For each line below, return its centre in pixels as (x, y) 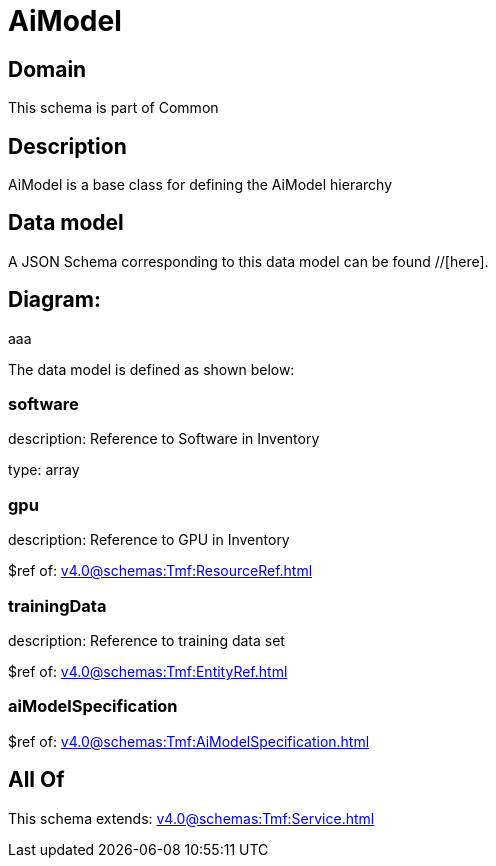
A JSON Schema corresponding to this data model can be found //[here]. (248, 261)
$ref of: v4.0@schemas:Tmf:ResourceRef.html (160, 571)
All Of (36, 780)
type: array (44, 470)
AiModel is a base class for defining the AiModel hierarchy (200, 185)
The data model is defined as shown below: (151, 369)
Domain (47, 69)
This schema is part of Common (113, 108)
